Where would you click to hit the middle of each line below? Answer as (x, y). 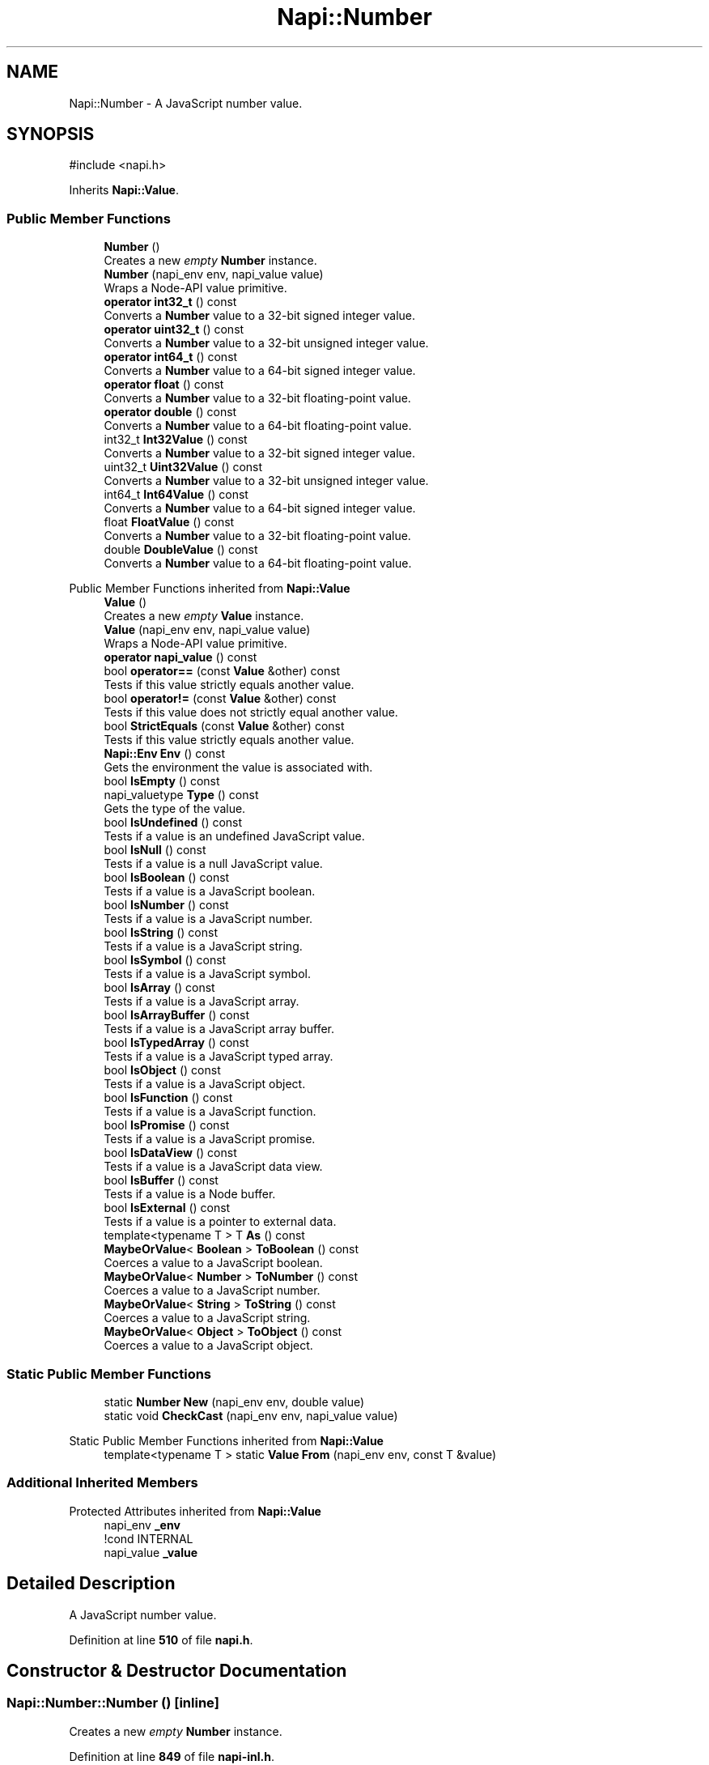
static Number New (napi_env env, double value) (234, 1401)
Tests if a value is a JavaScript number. (208, 919)
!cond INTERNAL (149, 1538)
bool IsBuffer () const (161, 1180)
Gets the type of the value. (175, 809)
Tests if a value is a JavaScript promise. (210, 1139)
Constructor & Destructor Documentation (177, 1670)
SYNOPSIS (51, 134)
